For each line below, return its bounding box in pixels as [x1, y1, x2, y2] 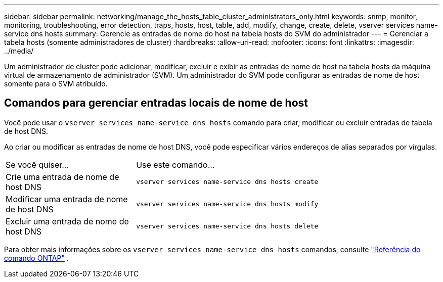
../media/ [4, 46, 34, 55]
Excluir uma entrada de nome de [6, 216, 129, 226]
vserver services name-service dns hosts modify [136, 200, 319, 208]
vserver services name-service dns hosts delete [136, 222, 319, 230]
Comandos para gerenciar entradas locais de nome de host [4, 97, 308, 110]
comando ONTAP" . [4, 253, 69, 262]
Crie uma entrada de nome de [6, 171, 119, 182]
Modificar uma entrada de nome [6, 194, 128, 204]
